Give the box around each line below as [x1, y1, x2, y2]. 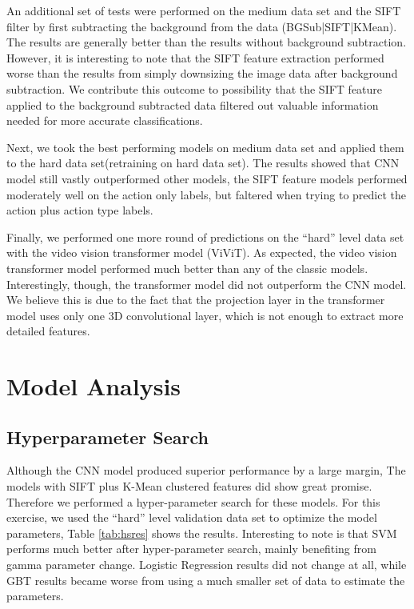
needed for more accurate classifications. [6, 112, 203, 129]
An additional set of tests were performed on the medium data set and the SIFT [6, 2, 401, 18]
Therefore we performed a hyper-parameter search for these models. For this [6, 493, 380, 510]
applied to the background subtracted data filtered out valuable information [6, 96, 379, 113]
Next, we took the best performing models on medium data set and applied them [6, 138, 404, 155]
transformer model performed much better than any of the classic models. [6, 259, 368, 276]
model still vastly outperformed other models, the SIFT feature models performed [6, 170, 408, 186]
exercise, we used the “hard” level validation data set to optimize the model [6, 509, 377, 526]
